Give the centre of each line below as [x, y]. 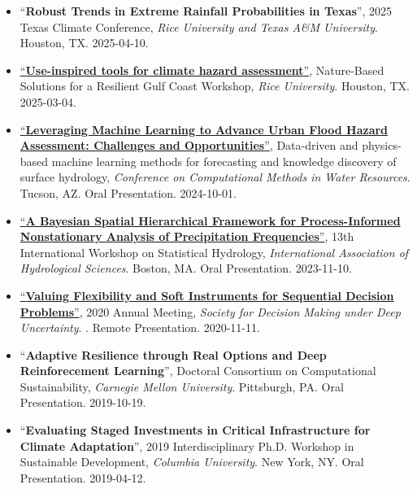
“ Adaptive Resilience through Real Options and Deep [173, 354]
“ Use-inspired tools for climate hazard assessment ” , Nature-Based [202, 70]
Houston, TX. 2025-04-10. [84, 43]
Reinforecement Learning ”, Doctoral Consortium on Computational [198, 371]
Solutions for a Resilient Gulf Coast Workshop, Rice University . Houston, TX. [215, 86]
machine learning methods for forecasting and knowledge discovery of [224, 161]
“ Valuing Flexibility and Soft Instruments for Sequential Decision [207, 295]
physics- [382, 145]
